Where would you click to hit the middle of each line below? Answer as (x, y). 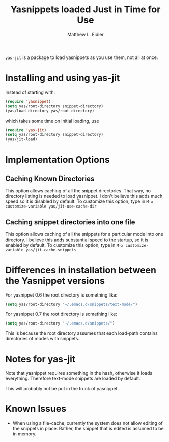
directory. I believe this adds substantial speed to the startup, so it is (77, 240)
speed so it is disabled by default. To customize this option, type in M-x (79, 201)
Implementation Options (58, 160)
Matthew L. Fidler (86, 34)
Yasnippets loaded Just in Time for (86, 9)
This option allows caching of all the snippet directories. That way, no (78, 191)
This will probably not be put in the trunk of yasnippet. (62, 388)
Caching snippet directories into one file (71, 222)
